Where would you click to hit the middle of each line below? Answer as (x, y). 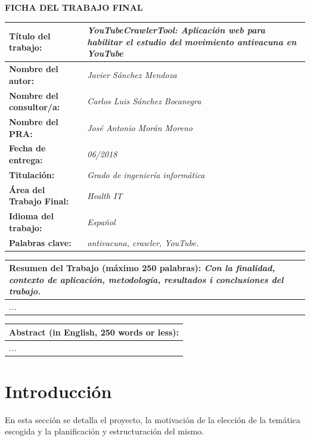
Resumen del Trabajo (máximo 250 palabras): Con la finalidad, (142, 268)
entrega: (26, 160)
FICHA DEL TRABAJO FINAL (74, 7)
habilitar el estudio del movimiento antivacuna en (192, 41)
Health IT (105, 195)
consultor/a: (35, 107)
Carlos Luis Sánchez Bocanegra (144, 101)
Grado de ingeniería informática (146, 174)
